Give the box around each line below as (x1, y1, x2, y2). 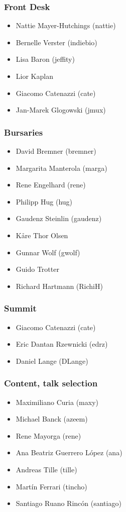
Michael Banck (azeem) (16, 414, 88, 424)
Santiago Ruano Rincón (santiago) (16, 498, 121, 508)
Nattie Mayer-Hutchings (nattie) (16, 20, 116, 31)
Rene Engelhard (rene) (16, 179, 86, 190)
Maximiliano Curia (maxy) (16, 396, 98, 407)
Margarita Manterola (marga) (16, 162, 107, 173)
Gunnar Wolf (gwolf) (16, 247, 80, 257)
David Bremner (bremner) (16, 146, 96, 156)
